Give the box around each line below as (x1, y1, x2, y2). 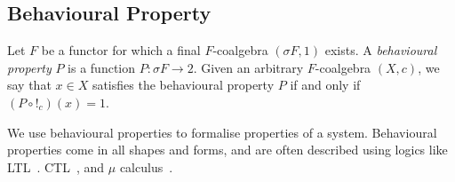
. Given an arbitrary (193, 58, 304, 76)
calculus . (119, 157, 173, 176)
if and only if (290, 75, 361, 94)
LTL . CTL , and (7, 157, 105, 176)
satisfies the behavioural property (92, 75, 275, 94)
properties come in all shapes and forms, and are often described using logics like (7, 140, 448, 159)
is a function (68, 58, 136, 76)
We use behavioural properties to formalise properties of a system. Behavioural (7, 123, 437, 141)
